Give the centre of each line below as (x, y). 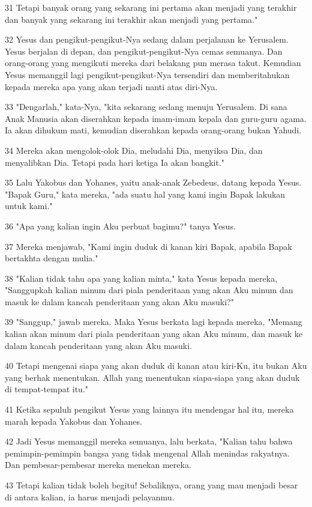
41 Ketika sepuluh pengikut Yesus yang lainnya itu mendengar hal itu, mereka (149, 409)
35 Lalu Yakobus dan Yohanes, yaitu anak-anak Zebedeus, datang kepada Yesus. (153, 182)
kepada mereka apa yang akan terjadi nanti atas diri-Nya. (111, 86)
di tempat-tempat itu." (47, 389)
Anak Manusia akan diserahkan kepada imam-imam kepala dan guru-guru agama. (156, 118)
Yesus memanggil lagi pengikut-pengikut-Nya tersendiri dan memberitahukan (147, 74)
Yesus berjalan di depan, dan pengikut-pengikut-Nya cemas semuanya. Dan (144, 51)
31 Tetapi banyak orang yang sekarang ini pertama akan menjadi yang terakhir (151, 7)
